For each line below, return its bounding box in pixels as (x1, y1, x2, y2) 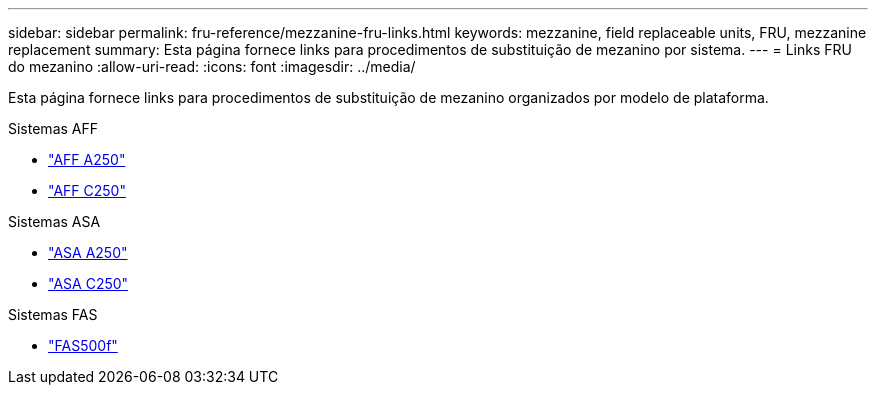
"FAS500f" (48, 337, 118, 354)
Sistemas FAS (8, 306, 98, 323)
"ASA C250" (48, 275, 129, 292)
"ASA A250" (48, 244, 128, 261)
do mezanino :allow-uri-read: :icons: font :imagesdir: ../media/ (8, 58, 416, 75)
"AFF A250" (48, 151, 126, 168)
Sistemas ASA (8, 213, 101, 230)
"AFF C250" (48, 182, 126, 199)
